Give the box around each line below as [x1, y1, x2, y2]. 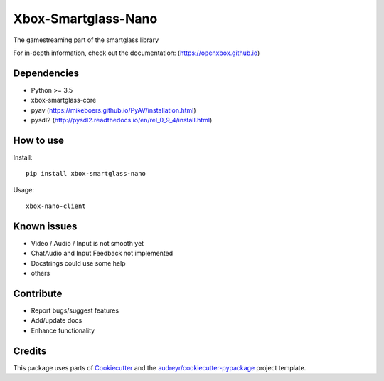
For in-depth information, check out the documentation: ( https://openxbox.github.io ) [13, 48, 260, 57]
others [31, 269, 50, 278]
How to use [13, 134, 64, 146]
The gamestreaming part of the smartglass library [13, 36, 159, 44]
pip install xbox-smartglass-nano [26, 169, 146, 178]
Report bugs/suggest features [31, 306, 119, 315]
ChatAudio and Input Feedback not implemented [31, 249, 174, 258]
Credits [13, 345, 47, 357]
